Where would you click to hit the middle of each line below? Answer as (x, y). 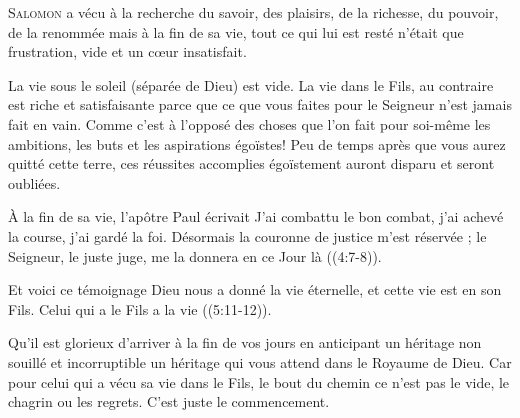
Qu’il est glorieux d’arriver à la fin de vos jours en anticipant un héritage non (245, 342)
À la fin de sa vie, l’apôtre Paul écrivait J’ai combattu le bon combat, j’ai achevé (256, 216)
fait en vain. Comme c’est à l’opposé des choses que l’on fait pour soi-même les (249, 123)
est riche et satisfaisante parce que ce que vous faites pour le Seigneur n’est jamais (260, 104)
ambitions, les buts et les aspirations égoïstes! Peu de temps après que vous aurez (257, 143)
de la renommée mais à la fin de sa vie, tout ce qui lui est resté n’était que (236, 31)
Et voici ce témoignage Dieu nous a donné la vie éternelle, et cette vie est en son (255, 289)
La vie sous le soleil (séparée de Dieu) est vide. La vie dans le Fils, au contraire (251, 84)
